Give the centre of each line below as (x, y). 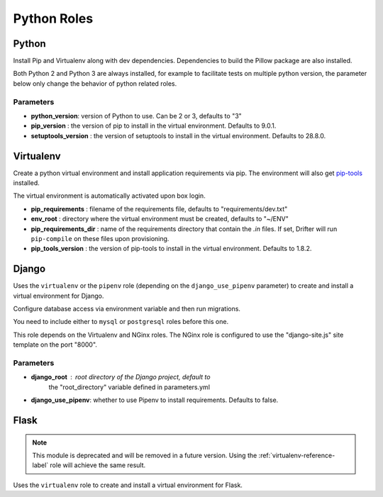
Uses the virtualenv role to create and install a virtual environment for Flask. (128, 485)
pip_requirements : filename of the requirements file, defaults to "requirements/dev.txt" (159, 208)
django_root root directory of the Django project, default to (121, 377)
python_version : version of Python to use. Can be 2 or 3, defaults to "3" (137, 116)
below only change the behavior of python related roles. (95, 83)
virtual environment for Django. (59, 296)
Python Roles (53, 18)
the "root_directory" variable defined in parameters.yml (129, 387)
